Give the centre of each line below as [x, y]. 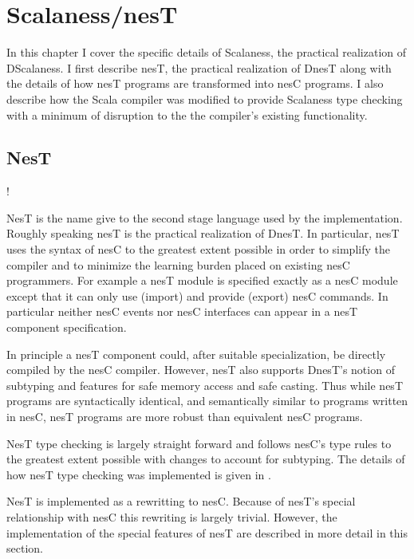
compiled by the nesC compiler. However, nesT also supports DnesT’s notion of [201, 370]
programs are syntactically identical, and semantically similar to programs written [207, 401]
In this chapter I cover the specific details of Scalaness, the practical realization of [207, 52]
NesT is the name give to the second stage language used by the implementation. [205, 217]
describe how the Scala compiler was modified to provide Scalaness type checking [205, 98]
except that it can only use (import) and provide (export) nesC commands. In [197, 295]
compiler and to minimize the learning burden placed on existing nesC [178, 264]
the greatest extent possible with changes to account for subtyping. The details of [206, 459]
